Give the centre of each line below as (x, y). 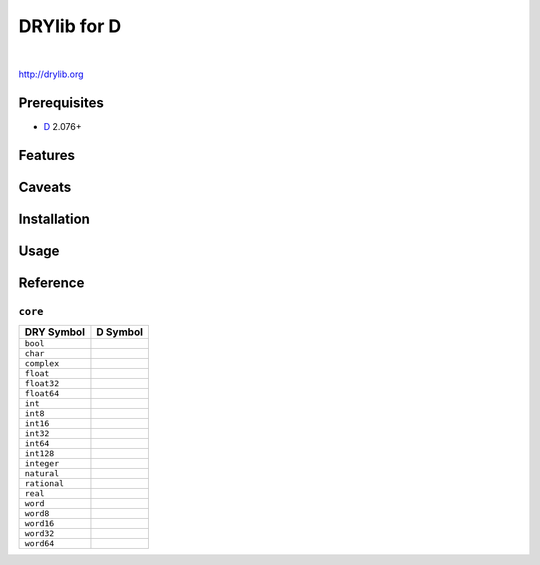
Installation (54, 218)
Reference (51, 282)
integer (42, 463)
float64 (42, 393)
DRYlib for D (70, 26)
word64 (39, 543)
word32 (39, 533)
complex (42, 363)
